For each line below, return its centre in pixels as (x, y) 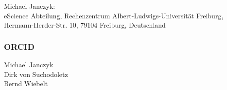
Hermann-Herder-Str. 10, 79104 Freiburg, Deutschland (85, 25)
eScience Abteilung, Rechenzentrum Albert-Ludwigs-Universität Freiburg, (114, 15)
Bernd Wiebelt (26, 83)
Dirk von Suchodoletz (36, 74)
